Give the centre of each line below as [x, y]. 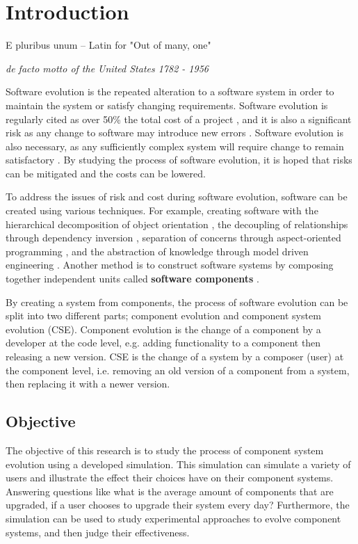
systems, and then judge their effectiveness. [98, 532]
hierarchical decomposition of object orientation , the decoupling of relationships [177, 224]
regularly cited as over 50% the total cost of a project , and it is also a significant [179, 119]
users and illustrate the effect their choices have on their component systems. [170, 478]
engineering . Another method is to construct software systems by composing [170, 265]
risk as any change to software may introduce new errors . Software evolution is [174, 133]
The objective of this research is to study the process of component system [165, 450]
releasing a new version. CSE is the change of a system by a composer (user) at [175, 356]
